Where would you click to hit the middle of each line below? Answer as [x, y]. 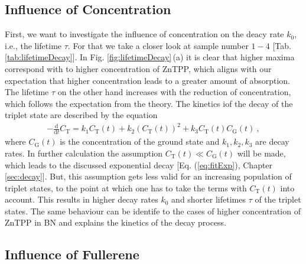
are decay [272, 141]
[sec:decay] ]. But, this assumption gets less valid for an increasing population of [148, 176]
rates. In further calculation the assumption [84, 153]
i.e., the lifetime [33, 45]
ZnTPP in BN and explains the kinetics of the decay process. [116, 222]
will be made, [261, 153]
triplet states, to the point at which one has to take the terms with [126, 188]
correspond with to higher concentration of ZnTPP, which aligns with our [138, 68]
